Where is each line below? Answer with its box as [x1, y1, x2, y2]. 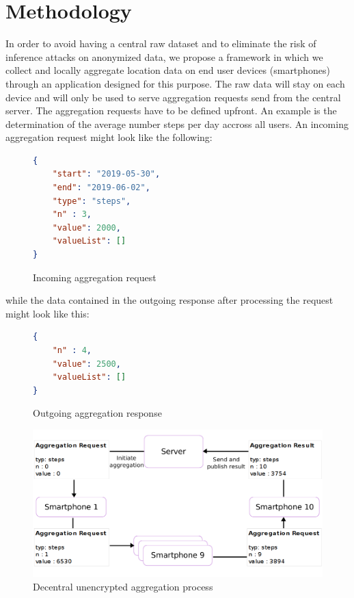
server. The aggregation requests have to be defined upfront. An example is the [5, 103, 337, 118]
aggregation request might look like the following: [5, 130, 213, 144]
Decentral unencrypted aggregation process [33, 580, 213, 593]
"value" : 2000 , [52, 222, 121, 233]
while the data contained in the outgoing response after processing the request [5, 293, 333, 307]
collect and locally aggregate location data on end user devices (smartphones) [5, 63, 330, 77]
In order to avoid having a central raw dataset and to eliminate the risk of [5, 36, 316, 51]
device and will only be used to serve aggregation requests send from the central [5, 90, 341, 104]
